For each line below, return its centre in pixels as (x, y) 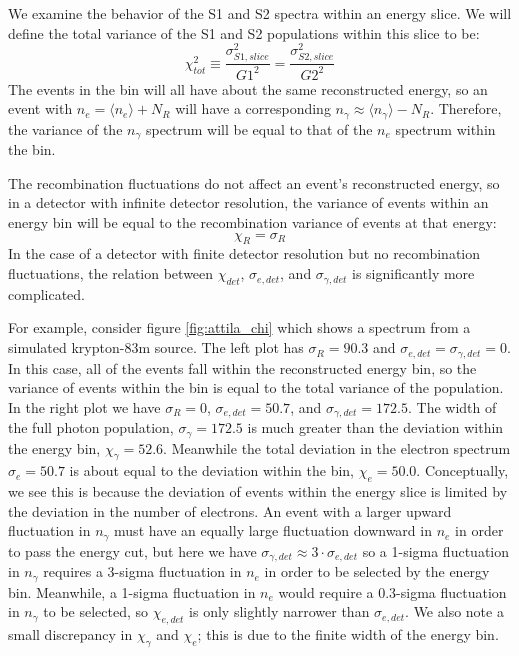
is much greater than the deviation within (375, 427)
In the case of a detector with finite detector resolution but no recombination (244, 253)
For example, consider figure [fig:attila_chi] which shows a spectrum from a (239, 327)
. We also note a (454, 611)
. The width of (452, 406)
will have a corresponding (253, 108)
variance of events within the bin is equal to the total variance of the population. (256, 387)
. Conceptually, (462, 470)
